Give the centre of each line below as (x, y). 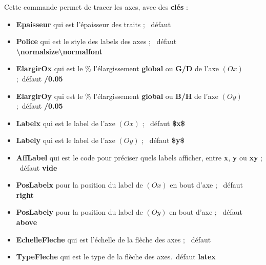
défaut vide (38, 167)
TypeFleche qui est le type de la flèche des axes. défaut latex (116, 257)
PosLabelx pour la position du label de (79, 185)
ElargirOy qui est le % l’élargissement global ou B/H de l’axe (117, 96)
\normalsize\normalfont (59, 51)
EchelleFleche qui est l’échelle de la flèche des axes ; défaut (114, 239)
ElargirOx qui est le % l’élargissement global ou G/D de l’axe (117, 68)
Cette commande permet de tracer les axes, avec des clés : (96, 7)
